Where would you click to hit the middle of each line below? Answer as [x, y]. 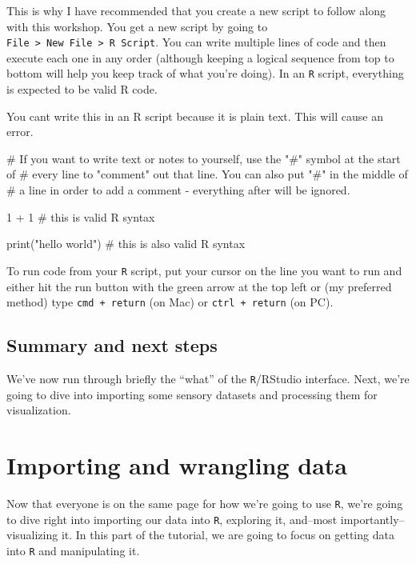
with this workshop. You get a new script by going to [137, 26]
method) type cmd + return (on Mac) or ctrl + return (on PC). [170, 302]
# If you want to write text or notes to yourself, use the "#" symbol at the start [204, 158]
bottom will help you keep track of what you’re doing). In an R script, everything [205, 73]
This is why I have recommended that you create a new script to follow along [196, 10]
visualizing [32, 535]
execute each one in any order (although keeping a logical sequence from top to [200, 57]
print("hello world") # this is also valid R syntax [126, 244]
